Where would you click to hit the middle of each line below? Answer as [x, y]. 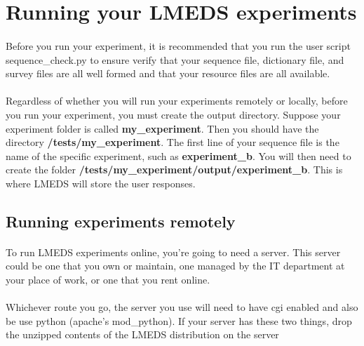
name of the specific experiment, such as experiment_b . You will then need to [178, 155]
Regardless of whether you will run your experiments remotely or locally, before [177, 101]
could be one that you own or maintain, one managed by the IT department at [175, 266]
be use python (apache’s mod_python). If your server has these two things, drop [179, 320]
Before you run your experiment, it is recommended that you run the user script [178, 45]
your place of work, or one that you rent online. [108, 280]
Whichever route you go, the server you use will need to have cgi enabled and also [182, 307]
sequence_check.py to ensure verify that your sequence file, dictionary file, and [175, 59]
